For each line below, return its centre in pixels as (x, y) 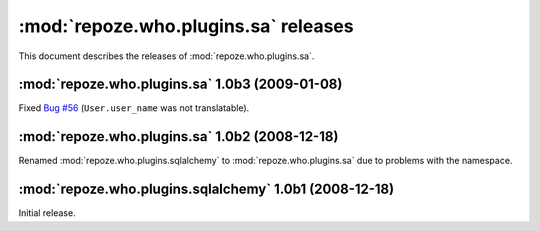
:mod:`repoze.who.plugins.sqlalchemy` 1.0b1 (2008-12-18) (206, 189)
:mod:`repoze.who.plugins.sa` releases (186, 26)
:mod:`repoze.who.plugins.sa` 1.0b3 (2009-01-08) (180, 84)
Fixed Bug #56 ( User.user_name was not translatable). (134, 108)
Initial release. (47, 213)
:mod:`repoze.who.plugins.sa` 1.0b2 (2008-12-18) (178, 136)
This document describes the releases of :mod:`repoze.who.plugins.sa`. (166, 56)
